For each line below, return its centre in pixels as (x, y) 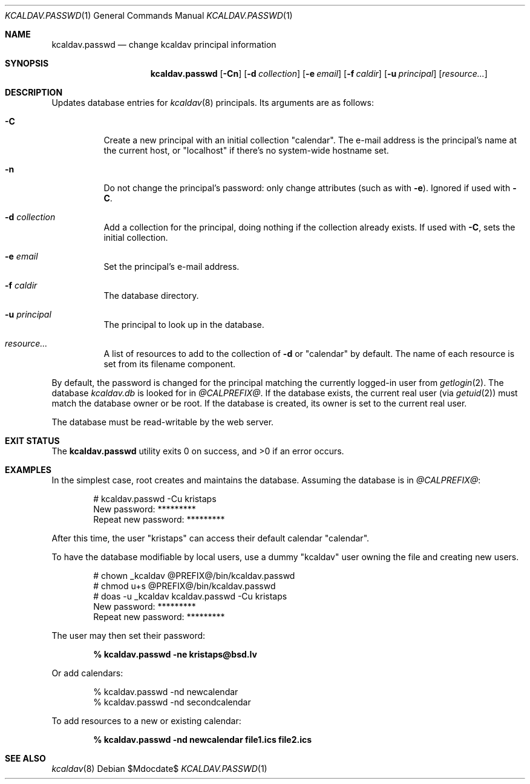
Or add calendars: (87, 673)
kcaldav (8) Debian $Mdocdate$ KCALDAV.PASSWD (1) (159, 769)
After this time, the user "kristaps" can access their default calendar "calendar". (211, 538)
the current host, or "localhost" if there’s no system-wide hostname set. (246, 150)
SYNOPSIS (27, 63)
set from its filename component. (169, 364)
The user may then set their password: (129, 635)
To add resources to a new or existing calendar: (146, 721)
